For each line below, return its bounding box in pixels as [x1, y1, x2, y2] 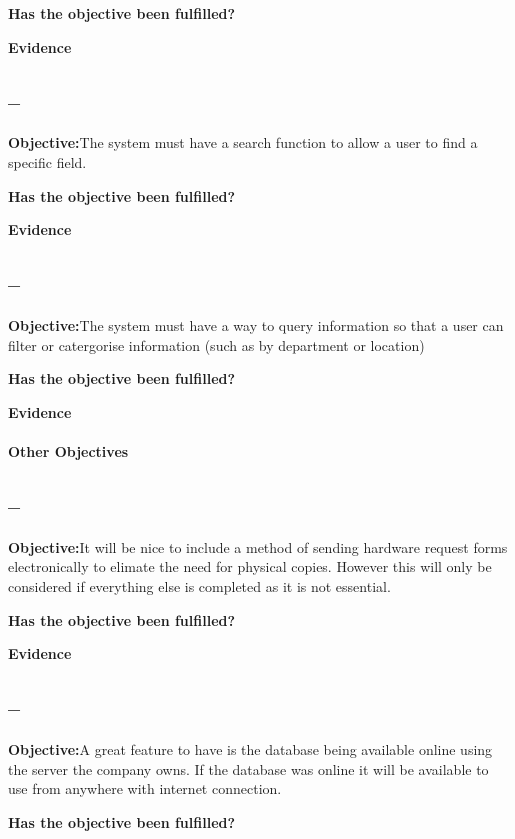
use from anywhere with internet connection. [8, 778, 282, 799]
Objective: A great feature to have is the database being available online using [8, 738, 493, 759]
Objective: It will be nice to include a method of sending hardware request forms [8, 536, 508, 557]
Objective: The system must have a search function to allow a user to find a [8, 132, 478, 153]
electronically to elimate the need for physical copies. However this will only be [8, 556, 492, 577]
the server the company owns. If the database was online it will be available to [8, 758, 489, 779]
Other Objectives [8, 440, 129, 461]
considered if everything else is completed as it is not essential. [8, 575, 391, 596]
